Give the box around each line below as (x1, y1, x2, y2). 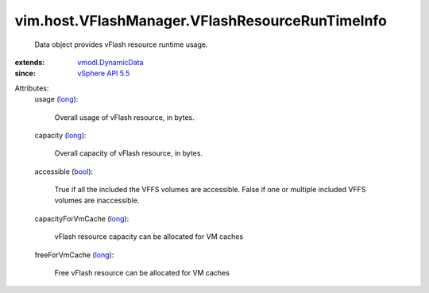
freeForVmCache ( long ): (34, 250, 114, 260)
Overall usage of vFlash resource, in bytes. (54, 112, 195, 122)
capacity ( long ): (34, 130, 87, 140)
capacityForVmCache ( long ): (34, 214, 129, 223)
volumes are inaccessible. (54, 195, 140, 206)
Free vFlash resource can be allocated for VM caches (54, 268, 230, 278)
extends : (14, 57, 45, 67)
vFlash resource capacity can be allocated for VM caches (54, 232, 244, 241)
